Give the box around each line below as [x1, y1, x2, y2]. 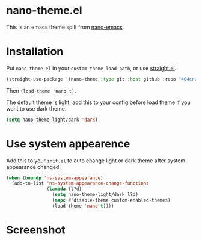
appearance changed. [6, 163, 61, 170]
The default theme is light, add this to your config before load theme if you [6, 99, 191, 106]
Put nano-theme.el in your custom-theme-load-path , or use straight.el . [6, 64, 177, 72]
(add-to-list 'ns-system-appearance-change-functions [11, 180, 149, 186]
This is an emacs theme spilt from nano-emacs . [6, 23, 124, 31]
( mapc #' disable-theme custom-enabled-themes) [52, 197, 171, 203]
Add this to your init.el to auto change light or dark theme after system [6, 157, 186, 164]
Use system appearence [6, 137, 130, 150]
